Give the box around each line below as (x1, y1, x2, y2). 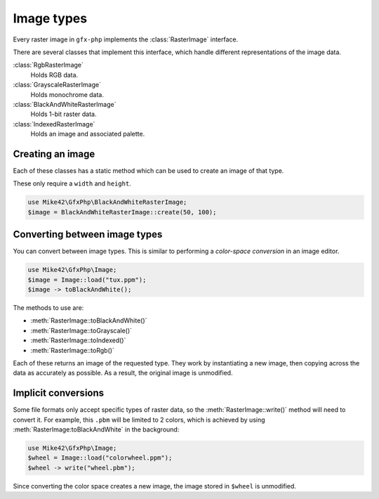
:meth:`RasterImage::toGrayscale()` (30, 326, 133, 335)
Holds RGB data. (30, 70, 79, 79)
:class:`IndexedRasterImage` (13, 119, 95, 128)
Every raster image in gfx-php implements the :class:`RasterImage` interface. (13, 35, 239, 44)
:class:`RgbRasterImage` (13, 60, 84, 70)
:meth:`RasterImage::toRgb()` (30, 346, 115, 354)
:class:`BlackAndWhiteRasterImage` (13, 100, 117, 108)
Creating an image (13, 148, 95, 160)
